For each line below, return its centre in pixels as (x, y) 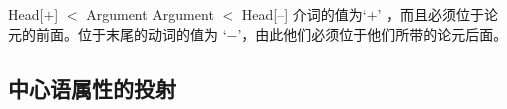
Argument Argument (150, 14)
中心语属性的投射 (92, 87)
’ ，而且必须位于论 (438, 14)
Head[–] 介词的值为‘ (304, 14)
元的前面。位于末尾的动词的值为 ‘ (117, 33)
